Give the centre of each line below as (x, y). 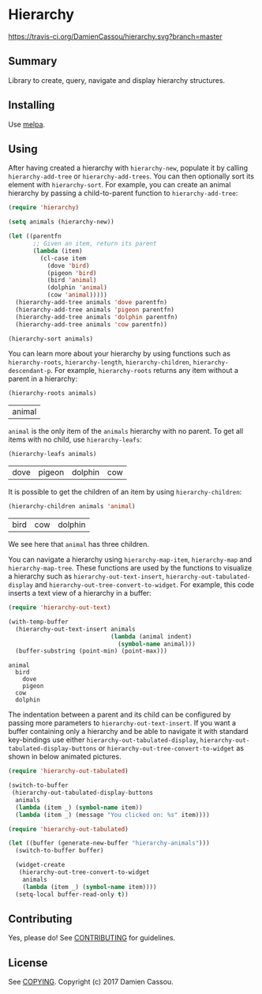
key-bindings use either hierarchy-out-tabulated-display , (103, 740)
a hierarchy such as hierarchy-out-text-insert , (86, 576)
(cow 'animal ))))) (77, 295)
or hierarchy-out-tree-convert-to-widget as (171, 748)
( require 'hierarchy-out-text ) (60, 608)
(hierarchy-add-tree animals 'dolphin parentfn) (97, 317)
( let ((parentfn (35, 236)
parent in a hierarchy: (43, 379)
